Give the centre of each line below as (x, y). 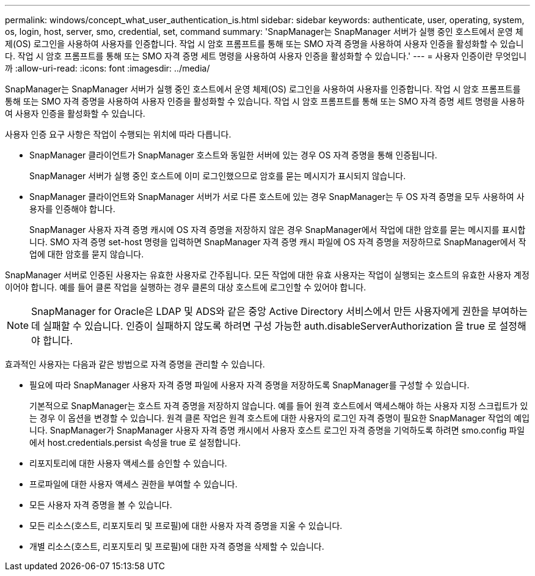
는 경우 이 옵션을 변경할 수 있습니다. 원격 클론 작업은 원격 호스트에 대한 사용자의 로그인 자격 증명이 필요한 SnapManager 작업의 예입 (280, 418)
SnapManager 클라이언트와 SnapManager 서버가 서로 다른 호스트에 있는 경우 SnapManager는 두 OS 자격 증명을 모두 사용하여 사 (277, 197)
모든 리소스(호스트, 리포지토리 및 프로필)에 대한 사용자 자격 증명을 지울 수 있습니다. (186, 526)
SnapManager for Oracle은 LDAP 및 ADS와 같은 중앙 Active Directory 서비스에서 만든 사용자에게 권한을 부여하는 (280, 311)
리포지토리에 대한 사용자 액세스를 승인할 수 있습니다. (128, 463)
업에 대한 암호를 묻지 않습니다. (87, 254)
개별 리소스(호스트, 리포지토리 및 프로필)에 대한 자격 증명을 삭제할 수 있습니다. (177, 546)
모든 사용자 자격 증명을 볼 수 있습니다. (101, 505)
